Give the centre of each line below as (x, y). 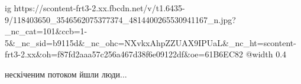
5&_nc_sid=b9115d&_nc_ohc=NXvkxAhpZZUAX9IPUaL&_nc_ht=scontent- (150, 42)
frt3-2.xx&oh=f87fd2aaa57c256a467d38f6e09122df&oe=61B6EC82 (124, 54)
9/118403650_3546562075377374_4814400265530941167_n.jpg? (120, 19)
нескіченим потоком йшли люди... (66, 74)
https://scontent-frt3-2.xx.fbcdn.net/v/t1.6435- (99, 8)
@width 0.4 (266, 54)
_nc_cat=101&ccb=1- (46, 31)
